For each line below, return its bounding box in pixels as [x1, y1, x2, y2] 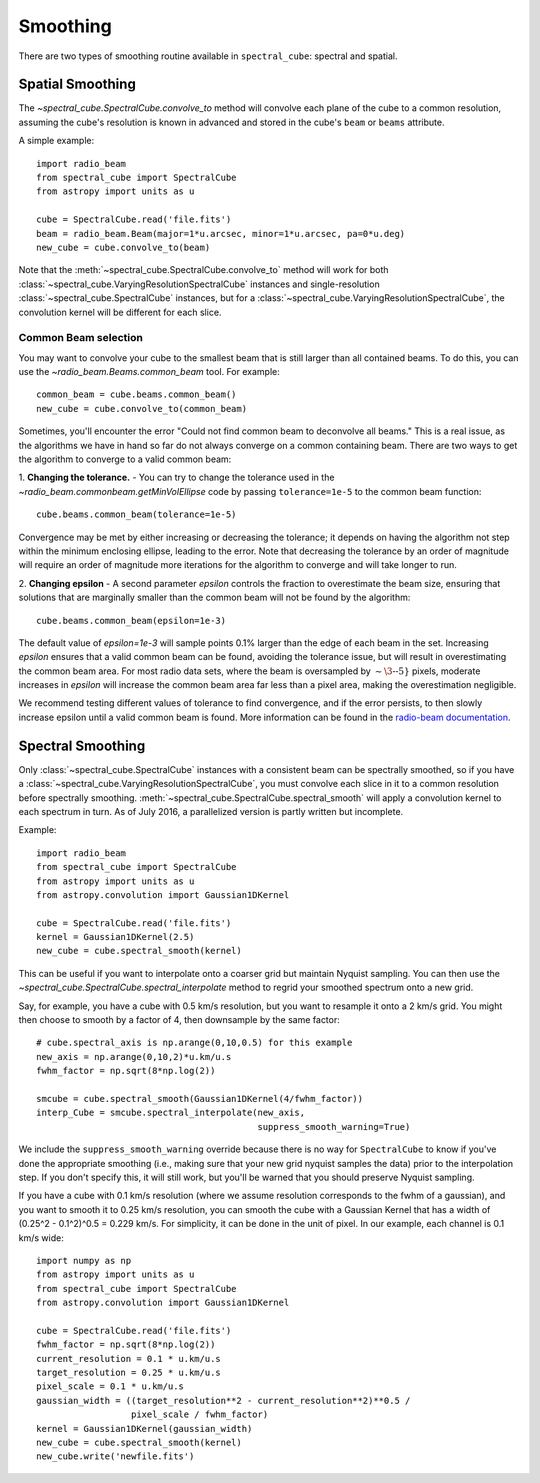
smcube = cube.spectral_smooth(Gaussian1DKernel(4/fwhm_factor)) [36, 1093, 364, 1104]
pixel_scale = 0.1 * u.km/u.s [36, 1381, 185, 1392]
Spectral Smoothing [18, 737, 146, 754]
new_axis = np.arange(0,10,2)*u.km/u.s [36, 1051, 232, 1062]
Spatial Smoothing [18, 76, 137, 93]
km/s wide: [18, 1231, 64, 1244]
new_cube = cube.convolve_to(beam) [36, 241, 211, 253]
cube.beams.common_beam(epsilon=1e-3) [36, 615, 227, 626]
